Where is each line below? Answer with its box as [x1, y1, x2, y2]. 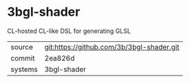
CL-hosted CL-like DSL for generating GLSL [7, 27, 131, 35]
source [10, 42, 33, 51]
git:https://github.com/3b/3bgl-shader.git [44, 42, 180, 51]
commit [10, 53, 35, 62]
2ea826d [44, 53, 75, 62]
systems [10, 64, 38, 74]
